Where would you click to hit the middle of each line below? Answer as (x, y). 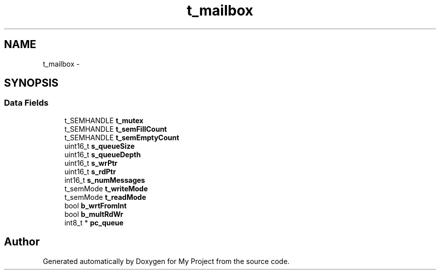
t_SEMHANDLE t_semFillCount (116, 129)
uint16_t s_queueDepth (103, 154)
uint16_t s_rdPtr (90, 171)
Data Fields (26, 103)
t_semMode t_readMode (105, 197)
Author (22, 242)
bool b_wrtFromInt (96, 205)
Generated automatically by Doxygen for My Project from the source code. (166, 261)
